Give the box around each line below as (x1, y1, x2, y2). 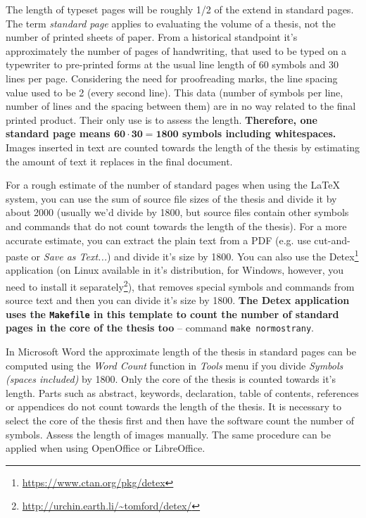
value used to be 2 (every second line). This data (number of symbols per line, (6, 84, 343, 99)
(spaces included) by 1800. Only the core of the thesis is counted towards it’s (6, 372, 336, 386)
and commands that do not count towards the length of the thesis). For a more (6, 218, 347, 233)
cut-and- (314, 232, 351, 247)
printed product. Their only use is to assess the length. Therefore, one (6, 112, 317, 127)
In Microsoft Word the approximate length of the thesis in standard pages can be (6, 344, 356, 359)
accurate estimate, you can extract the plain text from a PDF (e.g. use (6, 232, 311, 247)
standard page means (6, 126, 111, 141)
